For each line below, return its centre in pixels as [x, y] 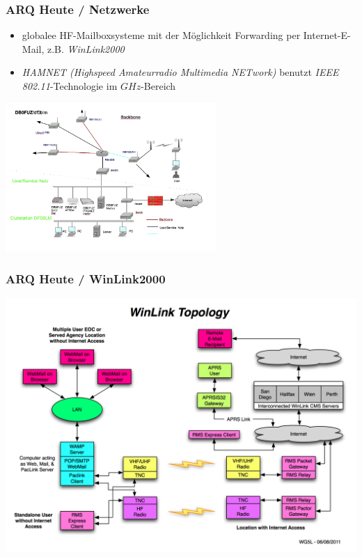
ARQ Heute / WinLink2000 [86, 278]
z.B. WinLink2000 [86, 48]
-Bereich [158, 86]
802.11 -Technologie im [70, 86]
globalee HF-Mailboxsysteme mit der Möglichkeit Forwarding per [161, 35]
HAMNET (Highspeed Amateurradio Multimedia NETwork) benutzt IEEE [180, 72]
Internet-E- [327, 35]
